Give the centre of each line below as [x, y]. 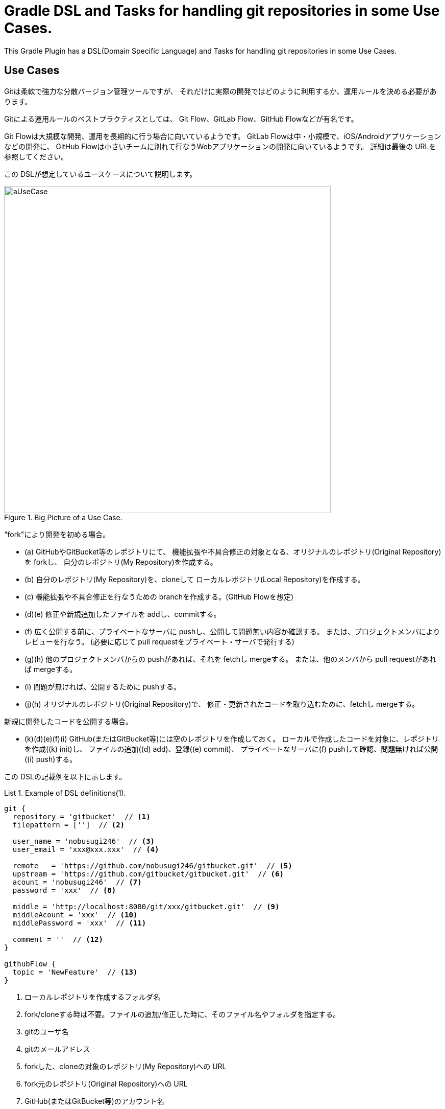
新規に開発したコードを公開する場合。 [68, 721]
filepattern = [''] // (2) [69, 825]
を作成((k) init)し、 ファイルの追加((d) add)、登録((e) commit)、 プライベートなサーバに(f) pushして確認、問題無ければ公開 [231, 749]
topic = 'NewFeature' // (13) [75, 972]
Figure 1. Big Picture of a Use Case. [63, 517]
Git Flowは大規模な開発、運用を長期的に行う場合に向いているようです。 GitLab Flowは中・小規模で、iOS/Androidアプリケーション [223, 136]
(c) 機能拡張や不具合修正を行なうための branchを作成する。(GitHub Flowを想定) [159, 596]
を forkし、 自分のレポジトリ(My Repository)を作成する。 [121, 562]
